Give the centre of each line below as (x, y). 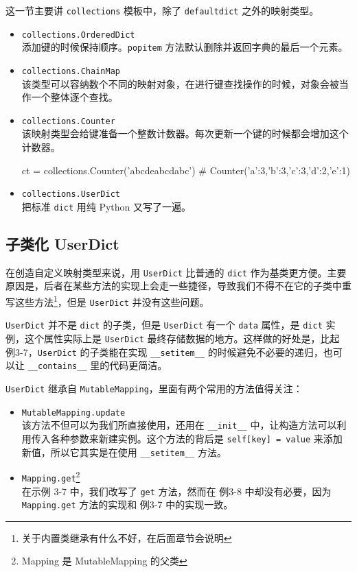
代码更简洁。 (138, 365)
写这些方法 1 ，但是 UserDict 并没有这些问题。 (107, 301)
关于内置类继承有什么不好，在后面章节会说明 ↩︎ (127, 537)
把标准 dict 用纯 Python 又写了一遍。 (106, 206)
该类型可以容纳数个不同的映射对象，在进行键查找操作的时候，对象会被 (180, 83)
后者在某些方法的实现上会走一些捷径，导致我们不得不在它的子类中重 (197, 286)
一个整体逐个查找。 (74, 97)
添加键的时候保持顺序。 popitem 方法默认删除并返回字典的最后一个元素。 (185, 47)
